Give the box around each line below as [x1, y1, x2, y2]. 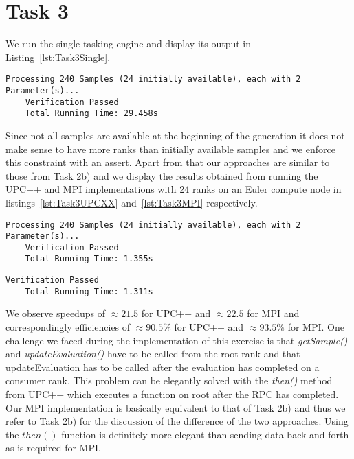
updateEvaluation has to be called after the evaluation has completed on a [5, 360, 320, 374]
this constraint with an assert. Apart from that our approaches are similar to [5, 155, 330, 169]
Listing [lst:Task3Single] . [5, 49, 111, 64]
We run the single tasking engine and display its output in [5, 36, 251, 51]
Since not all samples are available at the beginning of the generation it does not [5, 128, 345, 142]
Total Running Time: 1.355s [25, 254, 153, 264]
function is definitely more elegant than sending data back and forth [61, 427, 349, 441]
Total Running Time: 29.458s [25, 108, 158, 119]
